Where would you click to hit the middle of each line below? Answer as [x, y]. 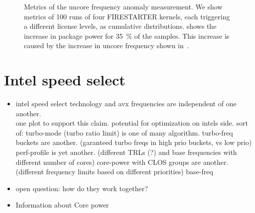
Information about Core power [62, 205]
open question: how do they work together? [82, 188]
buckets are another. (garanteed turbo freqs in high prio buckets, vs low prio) [134, 142]
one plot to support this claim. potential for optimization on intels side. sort [132, 123]
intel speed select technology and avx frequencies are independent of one [126, 104]
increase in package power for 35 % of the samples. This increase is [127, 35]
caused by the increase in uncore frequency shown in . [107, 45]
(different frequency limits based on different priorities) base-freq [114, 172]
